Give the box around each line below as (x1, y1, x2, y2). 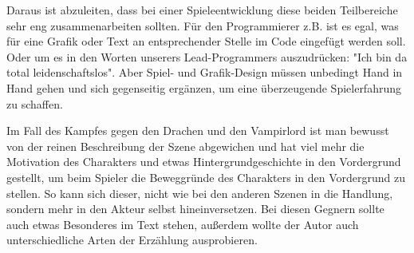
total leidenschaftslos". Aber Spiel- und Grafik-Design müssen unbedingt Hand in (6, 64, 403, 81)
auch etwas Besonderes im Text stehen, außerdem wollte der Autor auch (6, 215, 359, 232)
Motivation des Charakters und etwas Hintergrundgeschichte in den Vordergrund (6, 153, 401, 170)
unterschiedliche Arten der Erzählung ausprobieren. (6, 231, 258, 248)
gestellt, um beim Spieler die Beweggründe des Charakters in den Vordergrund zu (6, 168, 406, 185)
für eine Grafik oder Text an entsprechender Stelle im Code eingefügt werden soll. (6, 33, 406, 49)
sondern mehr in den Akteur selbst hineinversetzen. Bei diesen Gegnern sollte (6, 200, 384, 217)
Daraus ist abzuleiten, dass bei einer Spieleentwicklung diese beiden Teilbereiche (6, 2, 398, 18)
